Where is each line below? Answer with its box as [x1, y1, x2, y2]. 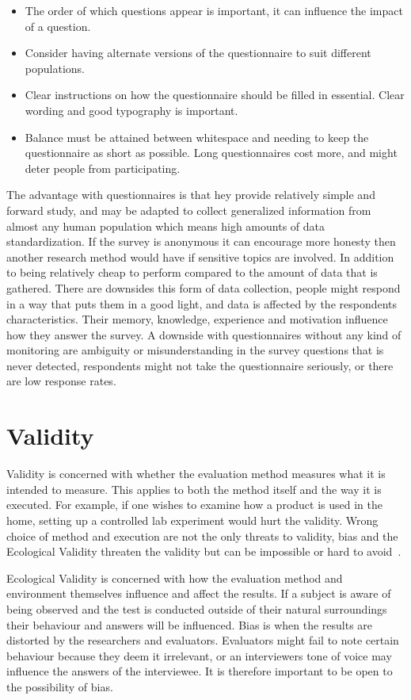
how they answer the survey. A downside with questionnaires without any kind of [6, 326, 401, 342]
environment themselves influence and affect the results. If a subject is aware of [6, 585, 391, 602]
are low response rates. [6, 373, 116, 389]
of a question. [25, 17, 91, 34]
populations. [25, 59, 85, 76]
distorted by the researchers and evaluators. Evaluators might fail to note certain [6, 632, 399, 648]
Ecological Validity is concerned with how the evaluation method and [6, 569, 343, 586]
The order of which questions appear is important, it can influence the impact [25, 2, 403, 18]
